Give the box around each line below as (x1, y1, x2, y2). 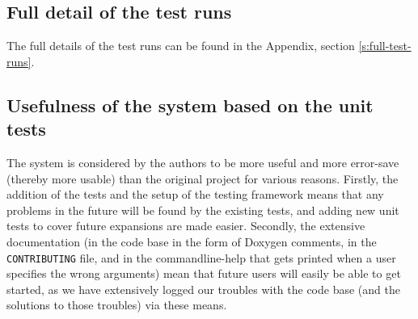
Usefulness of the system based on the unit (6, 92, 374, 117)
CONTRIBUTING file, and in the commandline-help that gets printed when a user (6, 249, 396, 266)
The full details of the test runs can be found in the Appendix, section (6, 37, 355, 54)
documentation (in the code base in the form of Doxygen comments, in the (6, 233, 377, 250)
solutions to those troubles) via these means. (6, 296, 227, 313)
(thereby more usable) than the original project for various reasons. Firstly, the (6, 170, 399, 187)
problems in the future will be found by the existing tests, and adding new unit (6, 201, 399, 218)
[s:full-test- (358, 37, 412, 54)
